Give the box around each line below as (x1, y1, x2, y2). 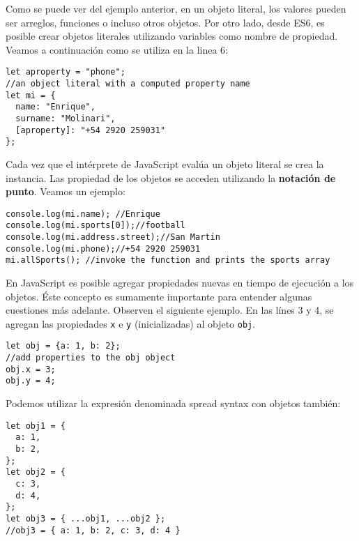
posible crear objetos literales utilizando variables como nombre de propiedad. (6, 29, 338, 43)
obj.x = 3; (6, 364, 56, 374)
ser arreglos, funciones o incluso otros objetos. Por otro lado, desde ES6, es (6, 15, 325, 29)
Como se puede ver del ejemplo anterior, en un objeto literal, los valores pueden (6, 1, 346, 15)
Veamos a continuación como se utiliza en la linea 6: (6, 42, 229, 56)
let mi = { (6, 90, 56, 100)
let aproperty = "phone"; (6, 67, 125, 77)
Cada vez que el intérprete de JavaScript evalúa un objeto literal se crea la (6, 156, 324, 171)
